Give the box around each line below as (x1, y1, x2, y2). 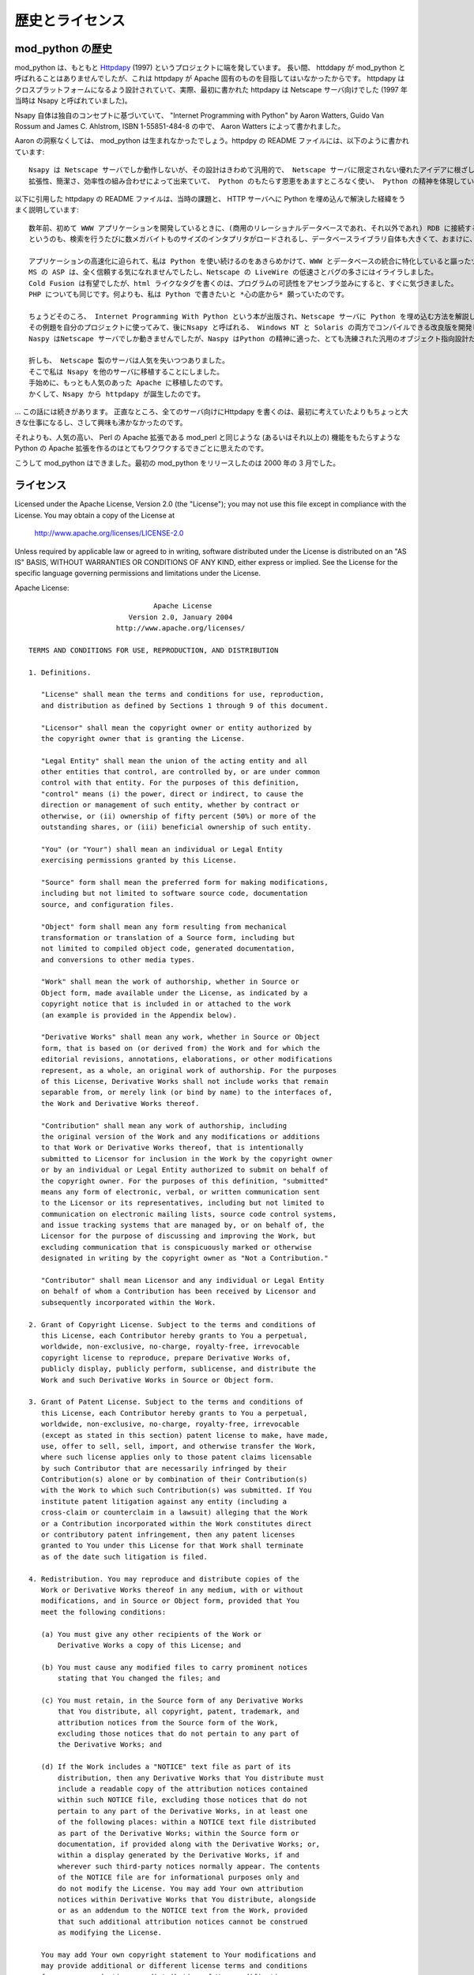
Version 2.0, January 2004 (128, 612, 233, 622)
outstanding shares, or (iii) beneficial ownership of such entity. (40, 822, 312, 832)
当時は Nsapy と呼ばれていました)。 (14, 96, 132, 106)
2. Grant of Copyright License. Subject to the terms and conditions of (28, 1320, 316, 1329)
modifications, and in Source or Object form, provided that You (40, 1597, 299, 1605)
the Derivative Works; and (58, 1740, 162, 1749)
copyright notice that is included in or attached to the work (40, 999, 292, 1009)
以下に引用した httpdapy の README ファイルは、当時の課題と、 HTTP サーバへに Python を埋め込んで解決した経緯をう (14, 194, 406, 203)
